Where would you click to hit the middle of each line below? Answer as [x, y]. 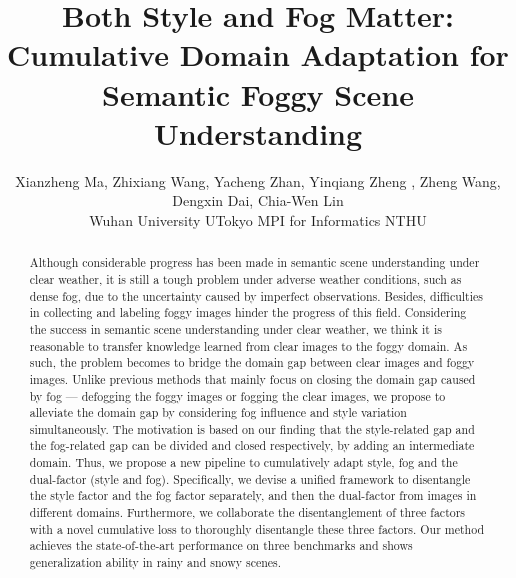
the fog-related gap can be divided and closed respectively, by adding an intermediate [252, 445]
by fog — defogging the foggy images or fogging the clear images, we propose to [237, 395]
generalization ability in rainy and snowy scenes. [155, 562]
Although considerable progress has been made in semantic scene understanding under [254, 262]
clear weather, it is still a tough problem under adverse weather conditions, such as [245, 278]
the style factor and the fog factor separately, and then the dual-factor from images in [253, 495]
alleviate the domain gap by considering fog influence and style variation [218, 412]
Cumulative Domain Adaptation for [258, 54]
